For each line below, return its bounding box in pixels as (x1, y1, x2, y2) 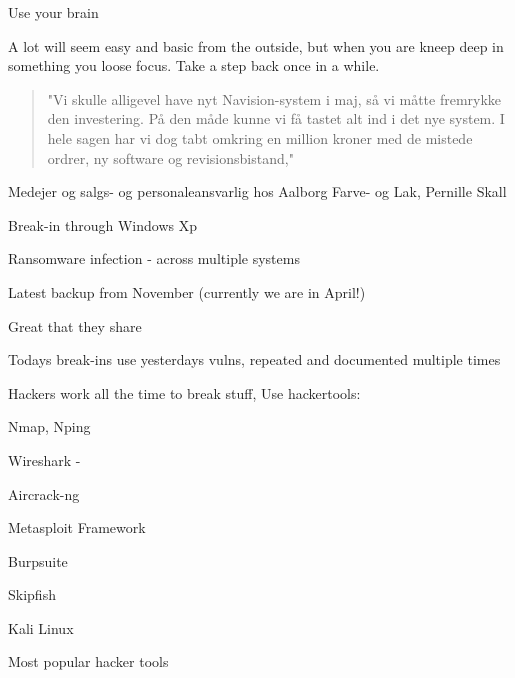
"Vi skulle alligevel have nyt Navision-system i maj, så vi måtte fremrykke (47, 88, 502, 109)
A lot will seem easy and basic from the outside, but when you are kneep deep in (8, 35, 504, 56)
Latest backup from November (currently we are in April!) (8, 281, 366, 302)
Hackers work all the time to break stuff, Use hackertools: (8, 382, 361, 403)
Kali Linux (8, 617, 74, 638)
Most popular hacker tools (8, 651, 169, 672)
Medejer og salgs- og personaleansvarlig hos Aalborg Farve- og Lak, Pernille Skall (8, 181, 507, 202)
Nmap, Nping (8, 416, 91, 437)
